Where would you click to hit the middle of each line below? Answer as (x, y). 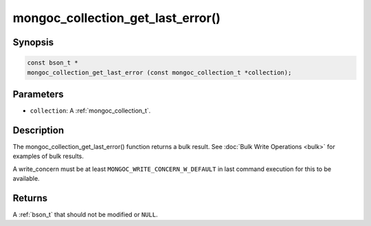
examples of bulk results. (48, 156)
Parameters (38, 94)
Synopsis (33, 42)
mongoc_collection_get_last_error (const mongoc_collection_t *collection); (159, 72)
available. (26, 179)
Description (38, 130)
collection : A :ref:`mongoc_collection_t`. (90, 111)
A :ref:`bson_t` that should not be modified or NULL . (85, 215)
